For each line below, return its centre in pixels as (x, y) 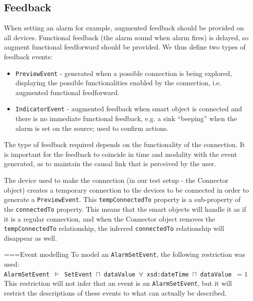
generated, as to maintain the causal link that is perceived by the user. (110, 163)
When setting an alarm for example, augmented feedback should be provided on (124, 28)
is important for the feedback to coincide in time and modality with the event (121, 154)
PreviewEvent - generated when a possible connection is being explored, (124, 73)
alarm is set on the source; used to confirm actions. (92, 128)
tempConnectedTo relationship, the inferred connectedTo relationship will (114, 228)
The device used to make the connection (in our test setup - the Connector (116, 180)
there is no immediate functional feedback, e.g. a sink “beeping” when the (126, 118)
